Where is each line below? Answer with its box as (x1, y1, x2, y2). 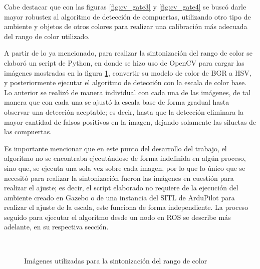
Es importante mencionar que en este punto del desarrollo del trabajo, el (4, 143, 227, 153)
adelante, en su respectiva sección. (4, 221, 109, 232)
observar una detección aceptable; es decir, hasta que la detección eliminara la (4, 106, 243, 117)
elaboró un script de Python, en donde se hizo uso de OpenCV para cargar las (4, 57, 244, 68)
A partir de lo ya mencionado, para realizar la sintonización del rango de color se (4, 48, 252, 58)
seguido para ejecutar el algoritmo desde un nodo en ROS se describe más (4, 211, 231, 222)
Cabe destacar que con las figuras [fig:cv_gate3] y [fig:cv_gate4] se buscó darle (4, 2, 246, 12)
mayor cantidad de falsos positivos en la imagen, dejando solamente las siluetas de (4, 116, 256, 127)
